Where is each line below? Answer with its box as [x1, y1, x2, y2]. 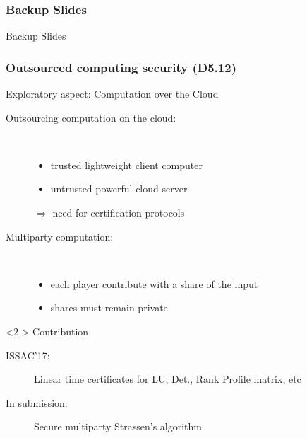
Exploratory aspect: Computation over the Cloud [6, 86, 219, 101]
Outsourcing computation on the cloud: [6, 110, 176, 125]
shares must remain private [50, 300, 168, 315]
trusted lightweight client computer [50, 157, 203, 172]
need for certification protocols [52, 205, 185, 219]
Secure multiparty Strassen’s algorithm [34, 419, 203, 434]
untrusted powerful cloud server [50, 181, 188, 196]
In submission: [6, 395, 68, 410]
